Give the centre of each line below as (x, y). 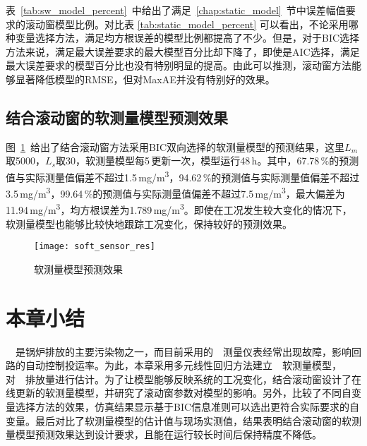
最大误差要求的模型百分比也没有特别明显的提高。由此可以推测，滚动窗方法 (179, 65)
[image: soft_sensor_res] (95, 247)
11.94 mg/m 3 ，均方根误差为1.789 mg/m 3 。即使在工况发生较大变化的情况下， (179, 209)
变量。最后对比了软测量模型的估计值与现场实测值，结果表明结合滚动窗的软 (179, 420)
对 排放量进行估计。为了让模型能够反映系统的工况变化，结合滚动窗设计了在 (183, 379)
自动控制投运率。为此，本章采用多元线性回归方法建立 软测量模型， (183, 365)
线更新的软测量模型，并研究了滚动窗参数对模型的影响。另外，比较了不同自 (179, 393)
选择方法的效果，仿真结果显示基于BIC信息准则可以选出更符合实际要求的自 (187, 407)
